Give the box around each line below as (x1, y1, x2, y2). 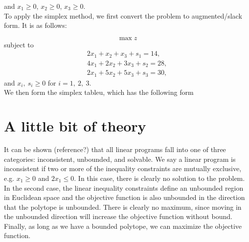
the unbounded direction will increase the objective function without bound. (4, 211, 232, 221)
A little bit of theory (4, 116, 146, 136)
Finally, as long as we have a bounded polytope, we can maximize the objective (4, 220, 242, 231)
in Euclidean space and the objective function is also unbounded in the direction (4, 192, 245, 202)
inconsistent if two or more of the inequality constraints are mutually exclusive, (4, 163, 242, 174)
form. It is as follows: (4, 20, 67, 30)
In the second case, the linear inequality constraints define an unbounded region (4, 182, 244, 193)
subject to (4, 39, 34, 49)
